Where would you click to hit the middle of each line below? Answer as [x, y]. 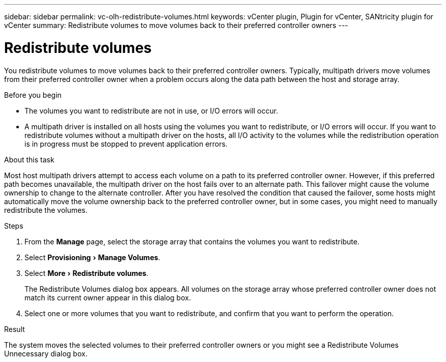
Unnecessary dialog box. [46, 353]
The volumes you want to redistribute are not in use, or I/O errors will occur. [151, 110]
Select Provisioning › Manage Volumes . [92, 257]
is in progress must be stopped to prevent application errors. [126, 144]
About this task [29, 159]
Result [15, 329]
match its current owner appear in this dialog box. [108, 297]
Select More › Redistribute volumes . [87, 273]
